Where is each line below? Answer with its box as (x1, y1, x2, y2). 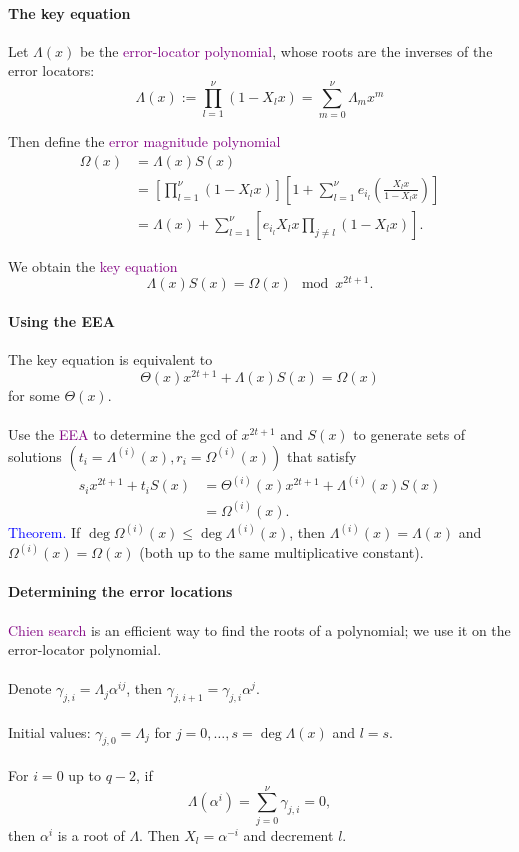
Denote (8, 678, 52, 699)
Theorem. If (8, 522, 81, 543)
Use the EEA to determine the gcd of (8, 424, 237, 445)
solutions (8, 445, 62, 466)
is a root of (57, 824, 125, 845)
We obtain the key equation (8, 255, 178, 276)
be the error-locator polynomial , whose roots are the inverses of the (79, 40, 493, 61)
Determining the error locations (8, 581, 233, 602)
